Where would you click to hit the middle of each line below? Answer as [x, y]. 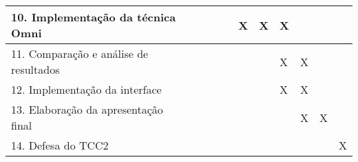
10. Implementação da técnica [94, 17]
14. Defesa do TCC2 [60, 145]
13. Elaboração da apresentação [87, 109]
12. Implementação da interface [86, 89]
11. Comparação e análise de [80, 53]
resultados [35, 69]
